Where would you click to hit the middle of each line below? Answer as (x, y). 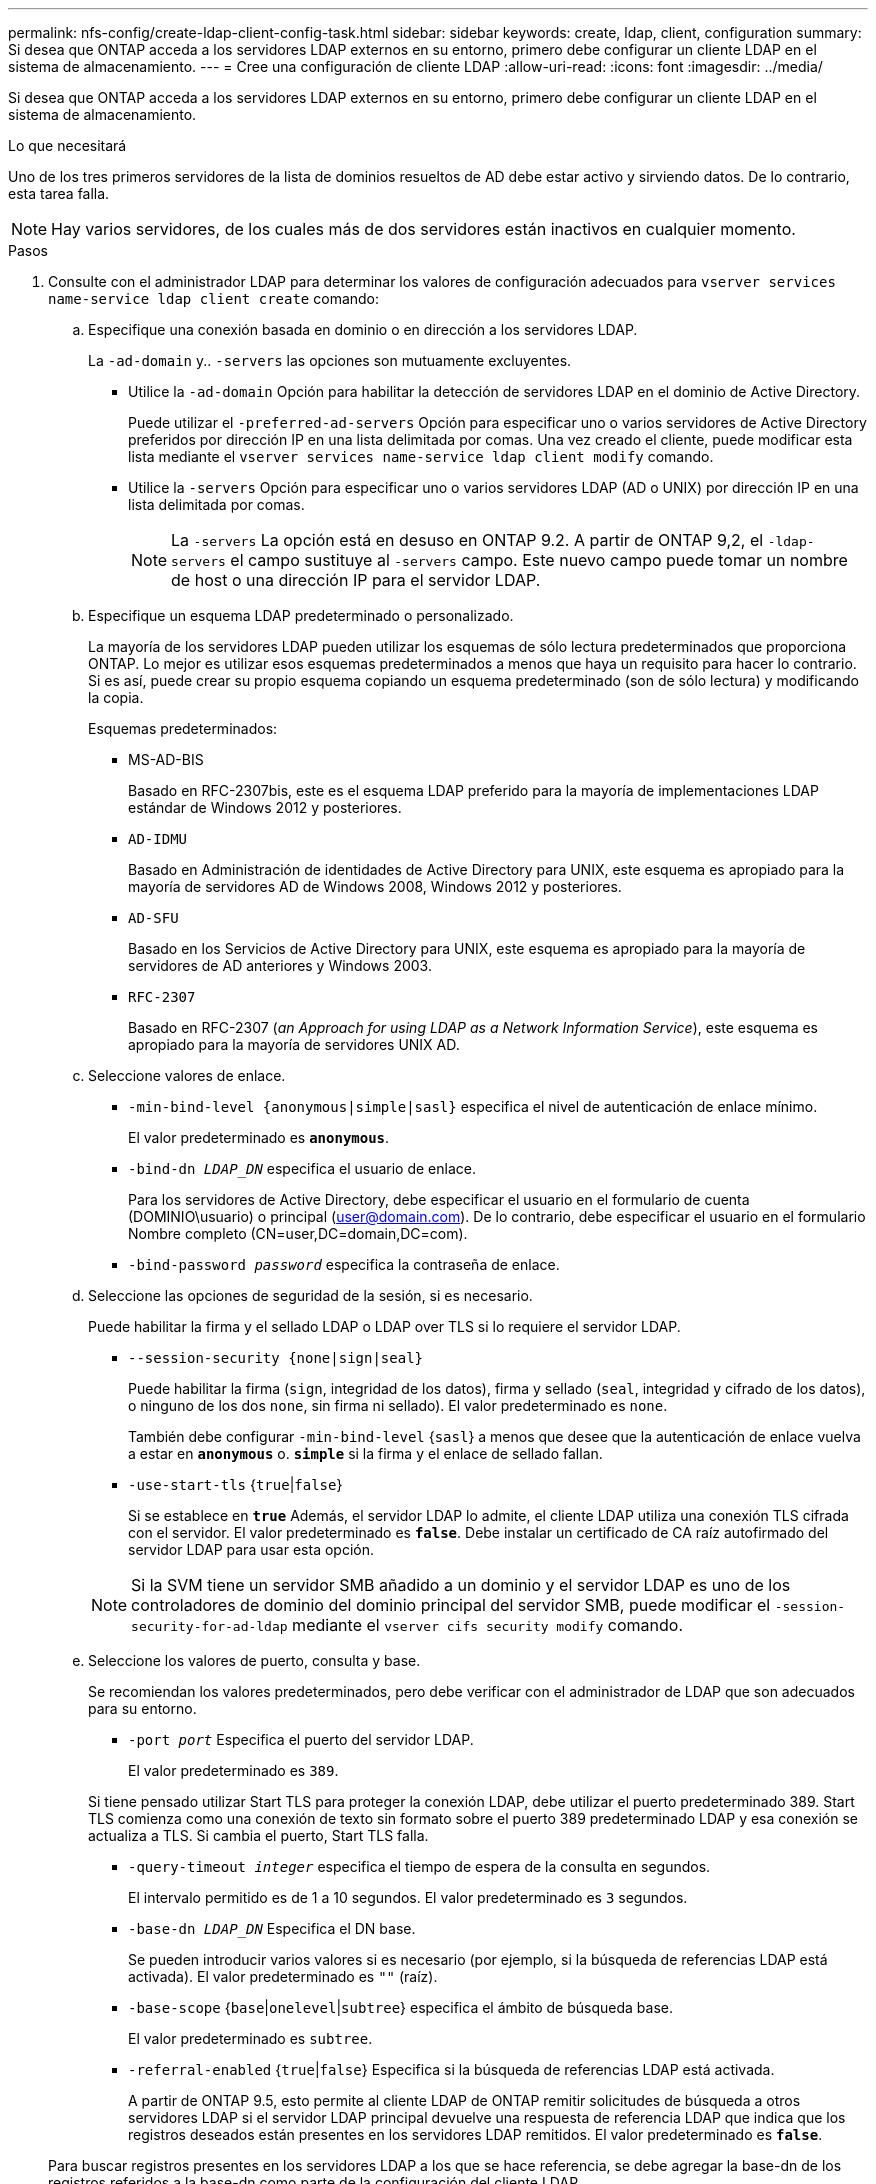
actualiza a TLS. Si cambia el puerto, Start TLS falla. (258, 1835)
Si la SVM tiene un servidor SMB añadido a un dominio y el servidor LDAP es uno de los (461, 1585)
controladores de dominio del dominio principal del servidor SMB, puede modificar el (451, 1605)
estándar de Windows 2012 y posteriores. (265, 807)
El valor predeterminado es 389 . (233, 1770)
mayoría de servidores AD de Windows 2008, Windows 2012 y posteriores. (375, 886)
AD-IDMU (158, 839)
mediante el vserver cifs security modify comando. (488, 1625)
